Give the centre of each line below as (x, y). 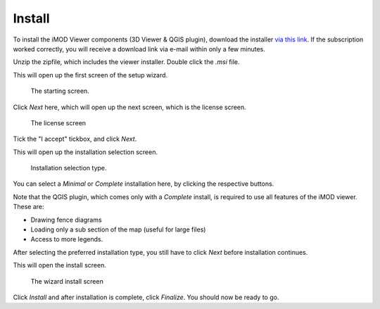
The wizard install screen (67, 281)
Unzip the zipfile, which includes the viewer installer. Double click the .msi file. (126, 62)
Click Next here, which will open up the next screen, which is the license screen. (129, 107)
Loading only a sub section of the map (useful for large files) (118, 229)
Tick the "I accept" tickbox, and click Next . (75, 139)
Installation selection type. (69, 168)
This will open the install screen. (60, 265)
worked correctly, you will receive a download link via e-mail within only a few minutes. (139, 49)
